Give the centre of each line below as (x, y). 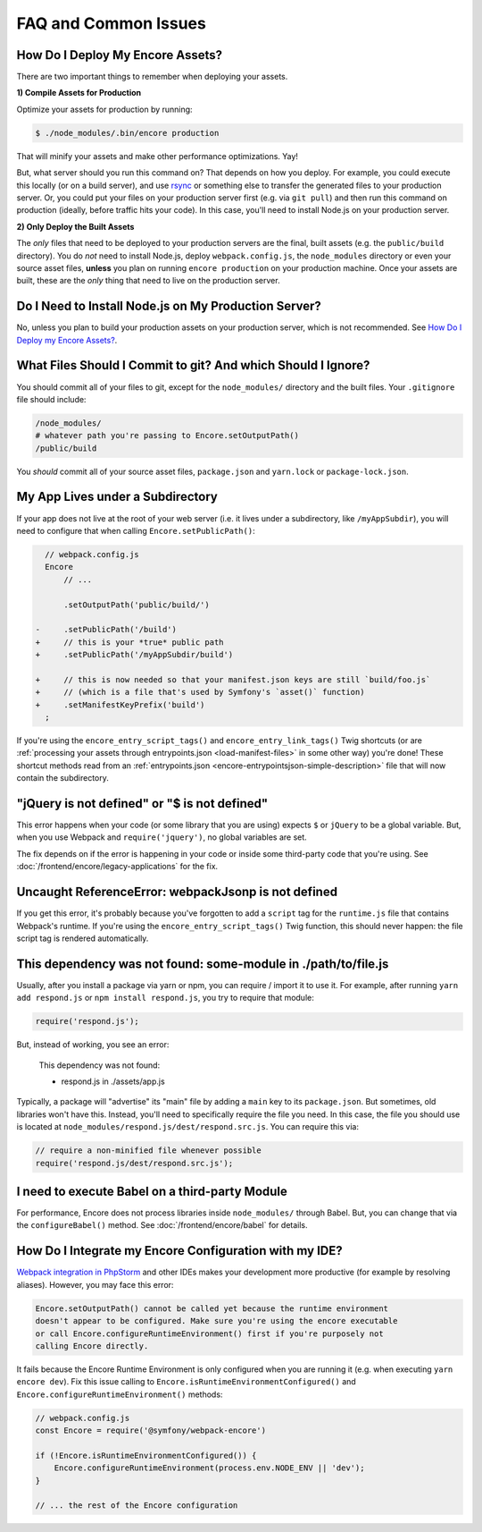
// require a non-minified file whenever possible (149, 1151)
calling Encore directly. (92, 1346)
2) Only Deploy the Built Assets (75, 226)
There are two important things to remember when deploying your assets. (152, 77)
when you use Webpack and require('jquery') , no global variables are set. (162, 837)
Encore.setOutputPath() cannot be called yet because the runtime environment (212, 1308)
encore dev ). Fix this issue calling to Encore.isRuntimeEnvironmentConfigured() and (186, 1382)
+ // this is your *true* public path (129, 642)
